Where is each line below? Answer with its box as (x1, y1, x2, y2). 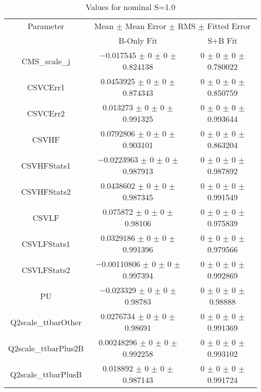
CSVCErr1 (27, 81, 65, 93)
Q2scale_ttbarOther (10, 316, 82, 328)
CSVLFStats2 (22, 264, 70, 276)
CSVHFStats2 (21, 185, 71, 197)
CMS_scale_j (21, 55, 70, 67)
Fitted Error (207, 20, 251, 32)
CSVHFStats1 (21, 159, 71, 171)
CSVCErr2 (27, 107, 65, 119)
